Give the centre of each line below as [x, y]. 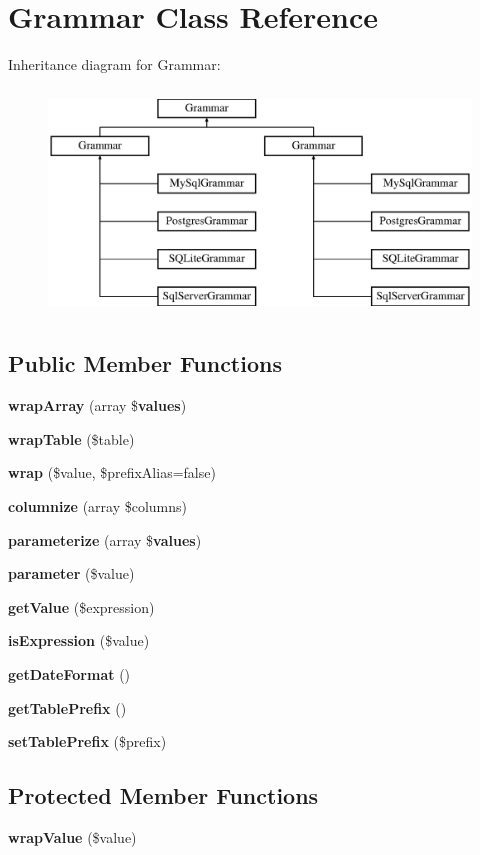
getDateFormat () [69, 674]
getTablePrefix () [67, 707]
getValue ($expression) [81, 606]
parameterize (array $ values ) [105, 539]
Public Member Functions [145, 363]
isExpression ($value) [79, 640]
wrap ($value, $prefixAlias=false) [112, 472]
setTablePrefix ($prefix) [87, 741]
